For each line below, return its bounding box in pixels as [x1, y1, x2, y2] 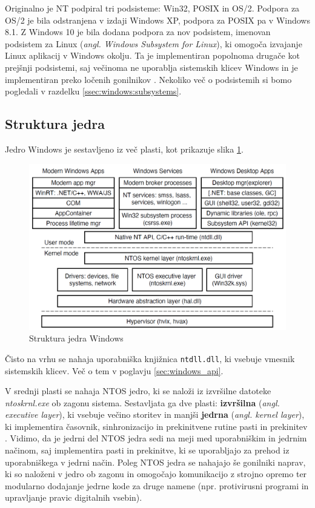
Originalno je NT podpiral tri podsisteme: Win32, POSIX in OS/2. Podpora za [5, 2, 300, 14]
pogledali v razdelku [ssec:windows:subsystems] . [5, 85, 182, 97]
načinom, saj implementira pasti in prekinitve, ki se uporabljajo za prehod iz [5, 444, 290, 457]
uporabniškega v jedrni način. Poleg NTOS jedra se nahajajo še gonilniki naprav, [5, 455, 306, 468]
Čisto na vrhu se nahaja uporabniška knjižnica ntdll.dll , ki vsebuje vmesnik [5, 352, 295, 365]
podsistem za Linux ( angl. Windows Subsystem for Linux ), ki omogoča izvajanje [5, 37, 302, 50]
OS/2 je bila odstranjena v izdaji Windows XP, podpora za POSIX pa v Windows [5, 13, 310, 26]
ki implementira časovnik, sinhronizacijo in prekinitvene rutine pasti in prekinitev [5, 420, 308, 432]
